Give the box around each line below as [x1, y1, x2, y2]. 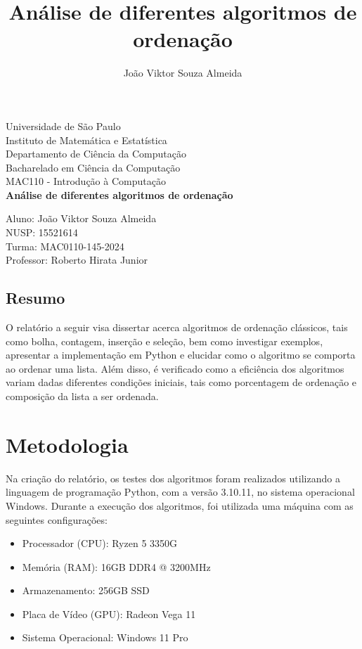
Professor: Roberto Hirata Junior [6, 252, 148, 267]
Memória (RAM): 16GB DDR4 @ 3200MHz [22, 559, 211, 574]
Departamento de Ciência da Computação [6, 146, 186, 161]
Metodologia [6, 430, 129, 458]
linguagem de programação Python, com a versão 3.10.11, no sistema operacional [6, 484, 355, 499]
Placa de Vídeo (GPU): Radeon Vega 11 [22, 606, 196, 621]
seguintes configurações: [6, 512, 108, 527]
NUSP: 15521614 [6, 225, 78, 240]
